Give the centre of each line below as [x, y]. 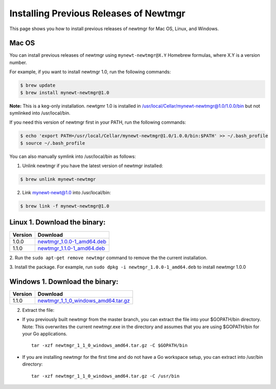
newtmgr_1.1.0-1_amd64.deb [71, 248]
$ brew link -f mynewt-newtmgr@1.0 [65, 206]
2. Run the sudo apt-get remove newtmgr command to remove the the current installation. [108, 258]
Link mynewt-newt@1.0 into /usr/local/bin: [66, 193]
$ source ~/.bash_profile [53, 143]
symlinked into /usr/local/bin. [40, 113]
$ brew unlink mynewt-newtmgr [58, 179]
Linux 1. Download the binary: [57, 222]
